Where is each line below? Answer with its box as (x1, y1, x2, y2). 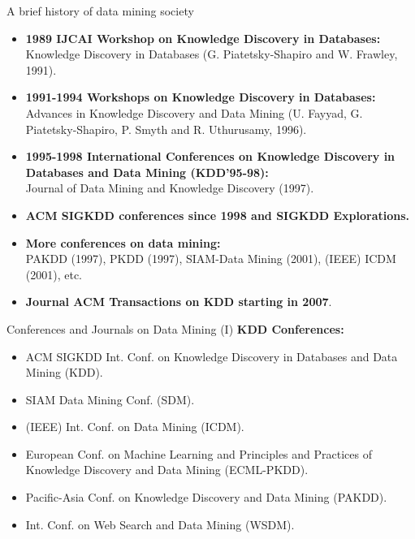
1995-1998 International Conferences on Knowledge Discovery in (25, 148, 396, 165)
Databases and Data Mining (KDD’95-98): (25, 163, 269, 180)
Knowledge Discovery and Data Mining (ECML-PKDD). (25, 461, 309, 478)
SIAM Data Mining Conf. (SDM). (25, 390, 195, 407)
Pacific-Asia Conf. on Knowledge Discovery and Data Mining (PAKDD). (25, 489, 387, 506)
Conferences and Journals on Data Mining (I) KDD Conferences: (6, 320, 344, 337)
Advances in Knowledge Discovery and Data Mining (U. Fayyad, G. (25, 104, 363, 121)
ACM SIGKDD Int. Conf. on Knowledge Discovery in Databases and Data (25, 347, 398, 364)
